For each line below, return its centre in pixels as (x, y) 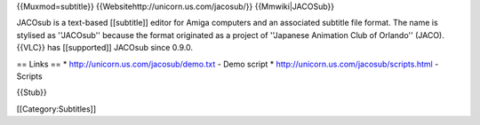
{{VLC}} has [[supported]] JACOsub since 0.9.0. (105, 48)
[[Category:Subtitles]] (56, 109)
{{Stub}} (32, 92)
